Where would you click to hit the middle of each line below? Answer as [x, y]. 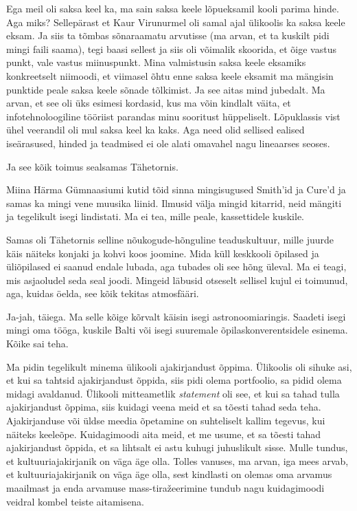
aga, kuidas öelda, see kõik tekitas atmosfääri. [103, 293]
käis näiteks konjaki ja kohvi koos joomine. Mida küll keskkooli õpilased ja [163, 253]
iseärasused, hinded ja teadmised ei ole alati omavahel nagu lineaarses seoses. [168, 143]
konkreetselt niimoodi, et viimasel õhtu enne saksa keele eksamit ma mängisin [170, 75]
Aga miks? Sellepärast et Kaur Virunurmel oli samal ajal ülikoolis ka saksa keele [176, 22]
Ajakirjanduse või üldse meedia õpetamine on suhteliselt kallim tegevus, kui [166, 421]
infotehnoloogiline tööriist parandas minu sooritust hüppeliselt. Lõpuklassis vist [173, 116]
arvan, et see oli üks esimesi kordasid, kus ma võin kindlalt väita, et [149, 103]
